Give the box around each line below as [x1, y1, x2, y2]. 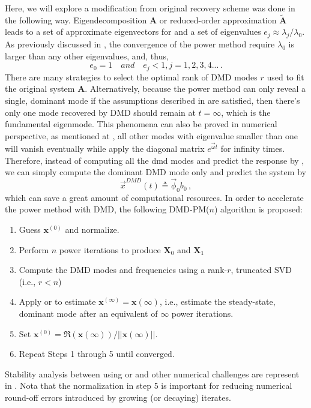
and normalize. [65, 223, 119, 236]
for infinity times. [220, 142, 285, 155]
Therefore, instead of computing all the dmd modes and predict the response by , [5, 154, 304, 166]
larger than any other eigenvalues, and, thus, [5, 49, 169, 62]
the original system [5, 82, 75, 95]
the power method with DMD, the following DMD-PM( [5, 203, 210, 215]
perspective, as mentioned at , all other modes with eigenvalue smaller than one [5, 129, 298, 142]
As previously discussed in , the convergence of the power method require [5, 38, 275, 50]
